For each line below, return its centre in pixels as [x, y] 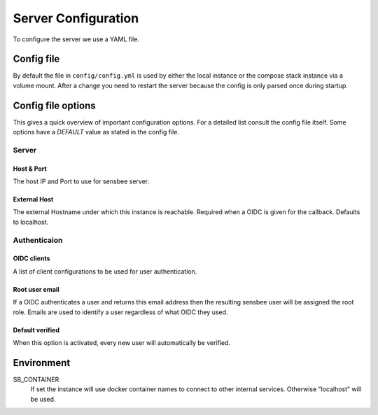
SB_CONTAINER [36, 379]
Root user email [36, 289]
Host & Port [30, 169]
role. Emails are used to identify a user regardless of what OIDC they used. [120, 312]
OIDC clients [31, 258]
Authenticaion [38, 240]
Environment [42, 363]
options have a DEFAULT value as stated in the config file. [96, 132]
